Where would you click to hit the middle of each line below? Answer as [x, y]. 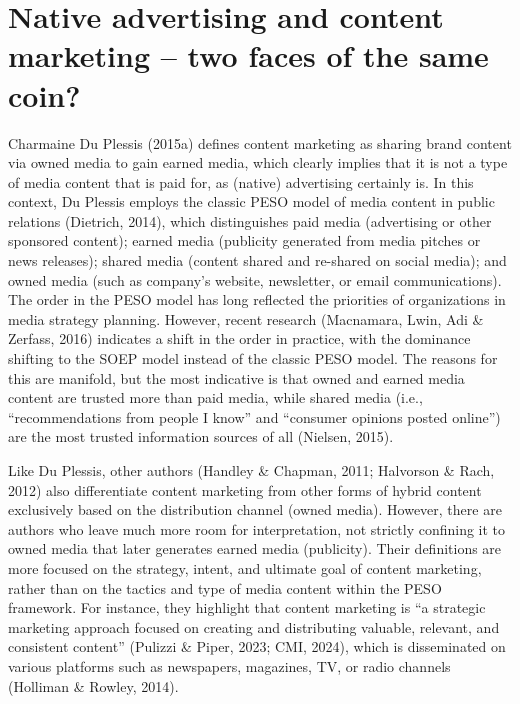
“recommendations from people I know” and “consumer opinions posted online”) [254, 416]
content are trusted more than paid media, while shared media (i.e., [215, 397]
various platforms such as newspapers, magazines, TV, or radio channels [229, 665]
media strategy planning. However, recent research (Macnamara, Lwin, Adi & [246, 318]
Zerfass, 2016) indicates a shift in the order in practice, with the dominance [239, 338]
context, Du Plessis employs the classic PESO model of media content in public [251, 201]
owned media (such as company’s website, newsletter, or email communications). [255, 279]
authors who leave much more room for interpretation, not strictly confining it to [257, 528]
